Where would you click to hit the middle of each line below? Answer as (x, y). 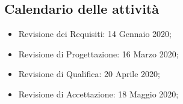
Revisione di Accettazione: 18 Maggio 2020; (98, 94)
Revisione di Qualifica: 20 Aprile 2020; (89, 74)
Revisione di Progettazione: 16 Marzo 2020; (98, 53)
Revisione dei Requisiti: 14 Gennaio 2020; (95, 34)
